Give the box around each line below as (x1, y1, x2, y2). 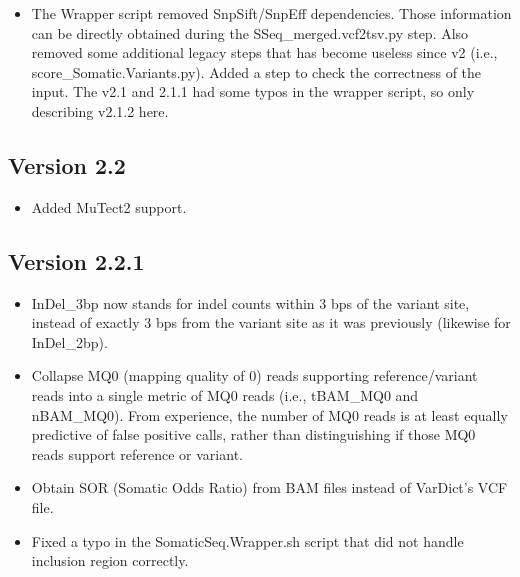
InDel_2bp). (31, 331, 108, 352)
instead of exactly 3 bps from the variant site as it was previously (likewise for (31, 312, 511, 333)
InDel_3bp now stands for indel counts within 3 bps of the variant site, (31, 292, 470, 313)
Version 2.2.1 (8, 245, 145, 276)
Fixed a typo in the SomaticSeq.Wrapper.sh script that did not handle (31, 530, 464, 551)
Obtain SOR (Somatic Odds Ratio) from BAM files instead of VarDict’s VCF (31, 477, 508, 498)
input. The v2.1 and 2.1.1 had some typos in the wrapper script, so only (31, 81, 475, 102)
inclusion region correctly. (31, 550, 189, 571)
